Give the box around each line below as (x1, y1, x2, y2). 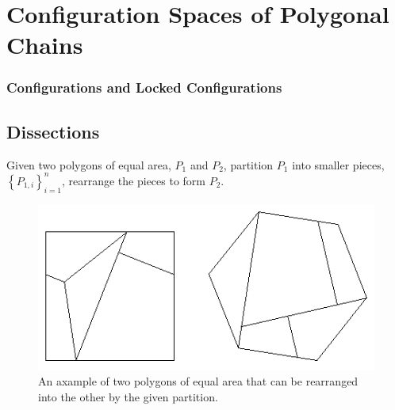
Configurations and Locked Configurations (6, 78, 282, 97)
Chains (6, 28, 83, 61)
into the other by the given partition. (38, 388, 218, 404)
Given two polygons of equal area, (6, 156, 171, 173)
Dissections (6, 119, 100, 143)
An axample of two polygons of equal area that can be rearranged (38, 373, 359, 389)
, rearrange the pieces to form (61, 172, 206, 188)
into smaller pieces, (292, 156, 385, 173)
